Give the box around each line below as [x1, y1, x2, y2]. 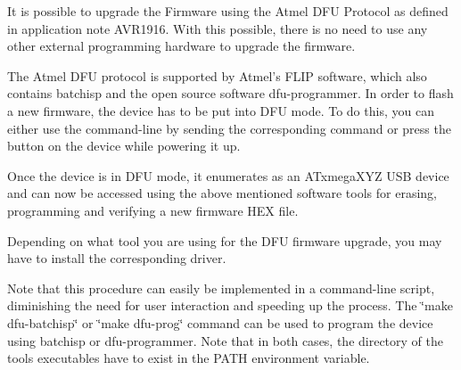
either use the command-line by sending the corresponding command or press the [7, 119, 451, 137]
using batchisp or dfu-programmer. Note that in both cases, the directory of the [7, 331, 444, 349]
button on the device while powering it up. [7, 136, 241, 155]
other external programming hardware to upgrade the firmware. [7, 37, 356, 55]
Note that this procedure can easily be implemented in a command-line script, [7, 278, 435, 297]
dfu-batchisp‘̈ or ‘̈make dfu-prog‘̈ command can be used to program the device [7, 313, 433, 332]
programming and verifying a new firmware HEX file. [7, 201, 299, 219]
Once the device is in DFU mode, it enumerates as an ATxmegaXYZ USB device [7, 166, 449, 185]
